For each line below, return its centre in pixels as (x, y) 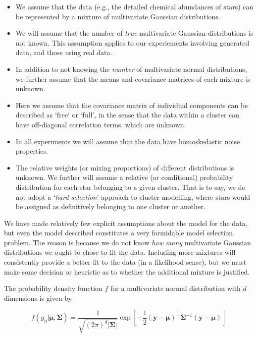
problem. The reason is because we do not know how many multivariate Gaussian (128, 242)
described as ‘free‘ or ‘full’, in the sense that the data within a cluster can (128, 115)
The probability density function (53, 288)
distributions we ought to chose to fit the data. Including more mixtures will (120, 252)
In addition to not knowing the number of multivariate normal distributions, (131, 69)
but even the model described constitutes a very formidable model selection (119, 233)
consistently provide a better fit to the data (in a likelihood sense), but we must (125, 262)
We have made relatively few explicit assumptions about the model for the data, (126, 223)
